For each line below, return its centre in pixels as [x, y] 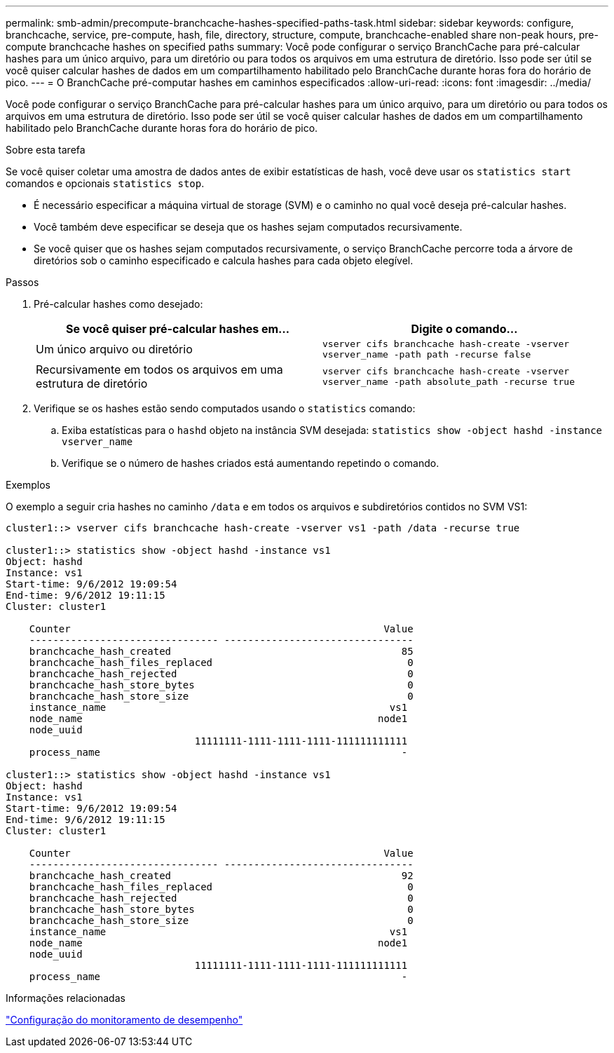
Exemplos [28, 485]
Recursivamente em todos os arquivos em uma [159, 369]
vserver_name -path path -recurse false [427, 354]
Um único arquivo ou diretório [114, 349]
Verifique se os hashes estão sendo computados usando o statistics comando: [225, 408]
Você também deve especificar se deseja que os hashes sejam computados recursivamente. [248, 227]
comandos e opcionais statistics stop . [105, 183]
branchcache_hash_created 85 [221, 651]
